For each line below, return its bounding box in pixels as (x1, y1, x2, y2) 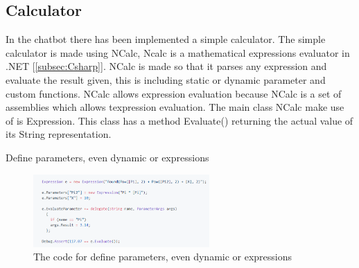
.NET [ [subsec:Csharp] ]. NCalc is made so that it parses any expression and (6, 59, 327, 73)
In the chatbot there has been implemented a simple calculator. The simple (6, 32, 326, 46)
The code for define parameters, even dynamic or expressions (33, 249, 292, 264)
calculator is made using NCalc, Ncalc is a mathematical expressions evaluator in (6, 45, 350, 60)
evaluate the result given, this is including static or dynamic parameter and (6, 72, 326, 87)
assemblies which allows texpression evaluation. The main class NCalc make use (6, 100, 344, 114)
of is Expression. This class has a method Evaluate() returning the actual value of (6, 113, 353, 127)
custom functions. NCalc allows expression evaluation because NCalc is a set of (6, 86, 342, 100)
